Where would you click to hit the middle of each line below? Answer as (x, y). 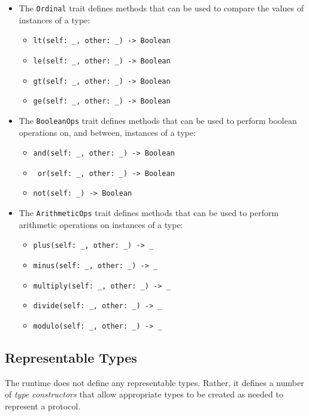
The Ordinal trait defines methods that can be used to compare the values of (161, 8)
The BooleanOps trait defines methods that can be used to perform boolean (158, 120)
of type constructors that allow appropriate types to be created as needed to (144, 394)
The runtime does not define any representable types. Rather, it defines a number (154, 382)
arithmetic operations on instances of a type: (101, 224)
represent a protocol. (43, 406)
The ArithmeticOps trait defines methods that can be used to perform (149, 213)
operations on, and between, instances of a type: (107, 132)
